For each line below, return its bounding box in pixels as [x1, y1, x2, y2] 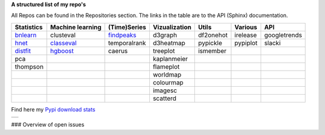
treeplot [152, 46, 175, 55]
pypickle [197, 39, 223, 47]
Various [234, 23, 258, 31]
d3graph [152, 31, 178, 39]
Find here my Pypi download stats [11, 105, 96, 113]
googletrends [264, 31, 302, 39]
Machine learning [50, 23, 102, 31]
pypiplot [234, 39, 258, 47]
